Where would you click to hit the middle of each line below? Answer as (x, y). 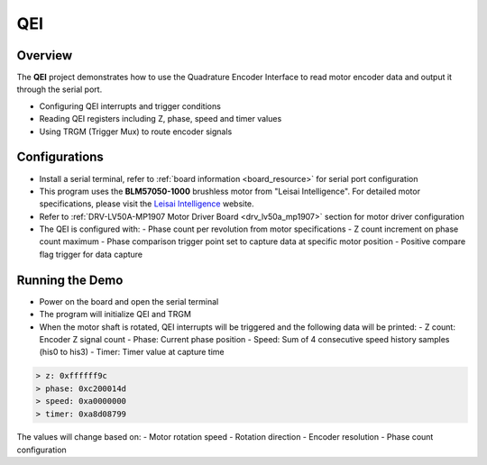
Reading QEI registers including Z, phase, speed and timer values (161, 119)
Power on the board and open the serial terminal (129, 301)
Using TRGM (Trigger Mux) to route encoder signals (136, 132)
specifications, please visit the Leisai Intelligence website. (147, 204)
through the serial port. (60, 89)
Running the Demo (70, 280)
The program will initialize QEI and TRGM (115, 315)
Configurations (60, 157)
